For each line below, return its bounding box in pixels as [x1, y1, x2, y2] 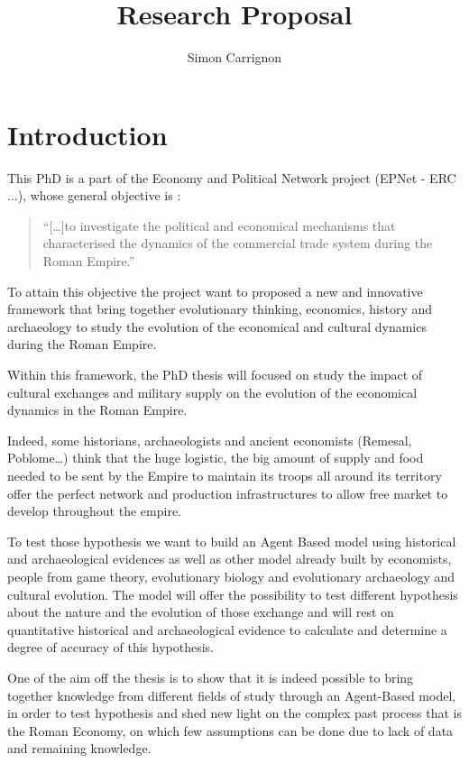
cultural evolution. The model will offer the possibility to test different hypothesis [7, 584, 458, 603]
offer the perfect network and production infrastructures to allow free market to [7, 483, 448, 502]
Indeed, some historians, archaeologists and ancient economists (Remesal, [7, 430, 412, 449]
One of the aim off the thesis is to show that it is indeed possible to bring [7, 667, 414, 686]
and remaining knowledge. [7, 739, 152, 758]
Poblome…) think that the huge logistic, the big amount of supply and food [7, 448, 424, 467]
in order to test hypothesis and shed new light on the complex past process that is [7, 703, 462, 722]
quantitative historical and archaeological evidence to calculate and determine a [7, 620, 447, 639]
